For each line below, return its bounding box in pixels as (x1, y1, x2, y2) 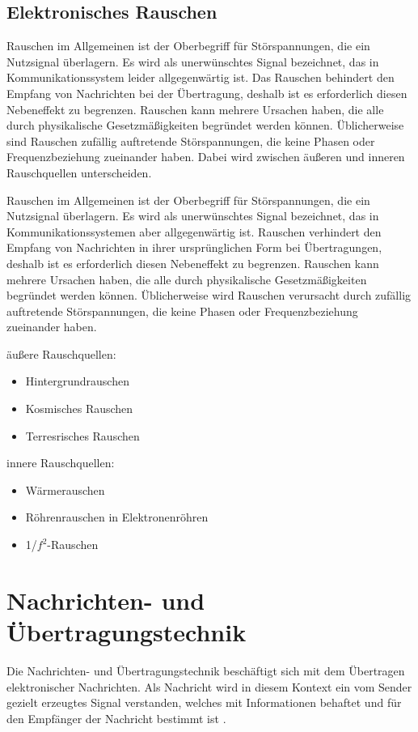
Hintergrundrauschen (25, 372, 129, 389)
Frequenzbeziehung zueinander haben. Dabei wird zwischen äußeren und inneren (6, 148, 405, 165)
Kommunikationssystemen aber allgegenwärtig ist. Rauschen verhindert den (6, 223, 382, 240)
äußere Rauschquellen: (6, 345, 116, 362)
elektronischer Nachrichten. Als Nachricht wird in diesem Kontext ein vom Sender (6, 678, 412, 695)
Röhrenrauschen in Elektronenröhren (25, 509, 209, 526)
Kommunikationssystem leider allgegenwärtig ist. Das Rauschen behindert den (6, 69, 395, 86)
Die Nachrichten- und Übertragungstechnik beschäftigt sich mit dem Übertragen (6, 662, 405, 679)
